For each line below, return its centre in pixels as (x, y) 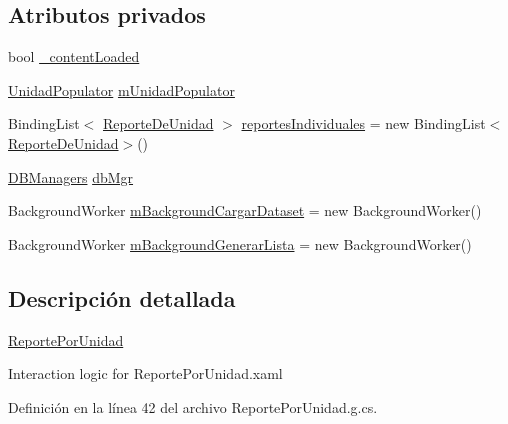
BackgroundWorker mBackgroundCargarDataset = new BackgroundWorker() (245, 210)
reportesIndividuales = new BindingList (363, 123)
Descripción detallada (122, 297)
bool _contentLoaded (74, 56)
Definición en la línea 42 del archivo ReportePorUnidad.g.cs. (193, 406)
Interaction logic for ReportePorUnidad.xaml (145, 373)
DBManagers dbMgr (71, 176)
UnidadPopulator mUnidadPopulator (121, 89)
